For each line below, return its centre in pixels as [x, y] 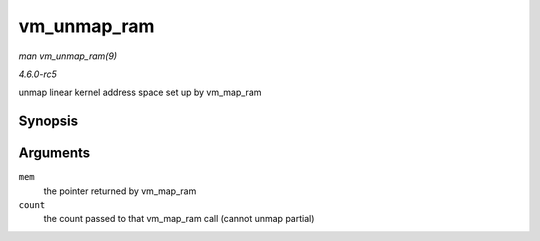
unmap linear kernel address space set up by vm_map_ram [140, 92]
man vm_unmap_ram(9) [68, 56]
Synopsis [48, 121]
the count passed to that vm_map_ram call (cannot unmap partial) [179, 219]
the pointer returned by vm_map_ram [120, 191]
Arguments [54, 153]
